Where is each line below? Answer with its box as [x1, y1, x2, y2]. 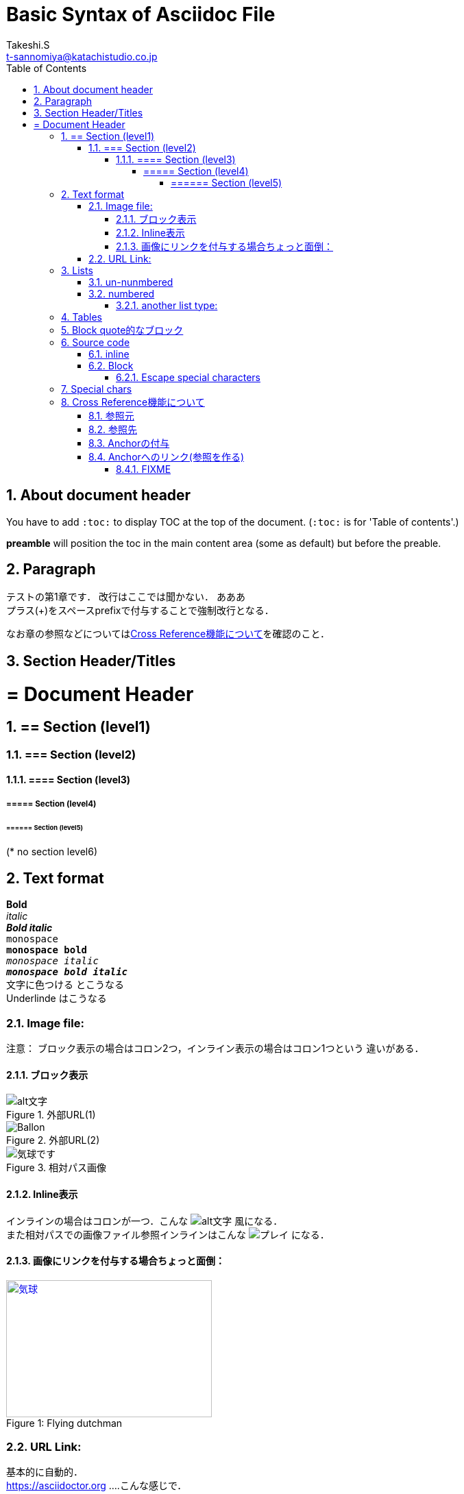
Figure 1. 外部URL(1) [6, 1109, 96, 1121]
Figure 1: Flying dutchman [6, 1417, 123, 1429]
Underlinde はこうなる [6, 992, 107, 1005]
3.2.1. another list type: [116, 299, 218, 311]
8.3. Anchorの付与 [88, 437, 170, 449]
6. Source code [61, 336, 130, 348]
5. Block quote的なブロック [61, 323, 184, 336]
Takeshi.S [6, 38, 50, 51]
